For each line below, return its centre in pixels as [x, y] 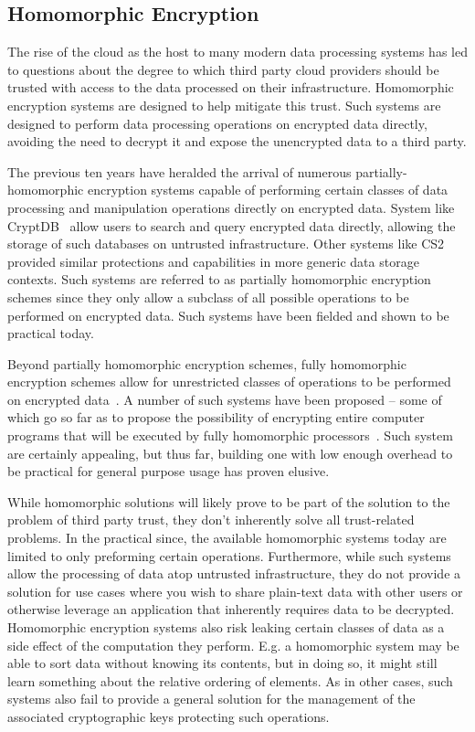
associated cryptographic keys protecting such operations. [169, 716]
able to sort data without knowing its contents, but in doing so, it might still [222, 663]
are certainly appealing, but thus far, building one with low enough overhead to [230, 453]
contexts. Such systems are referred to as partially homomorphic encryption [219, 279]
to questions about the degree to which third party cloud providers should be [223, 69]
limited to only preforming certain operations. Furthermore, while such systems [229, 555]
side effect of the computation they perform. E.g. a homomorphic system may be [233, 645]
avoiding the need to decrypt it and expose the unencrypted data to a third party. [237, 141]
